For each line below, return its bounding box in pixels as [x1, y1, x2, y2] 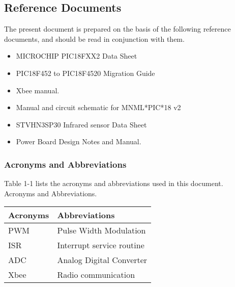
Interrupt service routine [57, 239, 144, 251]
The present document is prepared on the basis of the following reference [4, 23, 231, 34]
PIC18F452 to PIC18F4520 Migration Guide [16, 67, 155, 78]
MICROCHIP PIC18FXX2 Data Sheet [16, 50, 137, 61]
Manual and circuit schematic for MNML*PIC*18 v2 [16, 102, 181, 113]
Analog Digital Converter [57, 254, 148, 266]
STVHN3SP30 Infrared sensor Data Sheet [16, 119, 147, 129]
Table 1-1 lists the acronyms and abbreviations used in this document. [4, 178, 223, 189]
